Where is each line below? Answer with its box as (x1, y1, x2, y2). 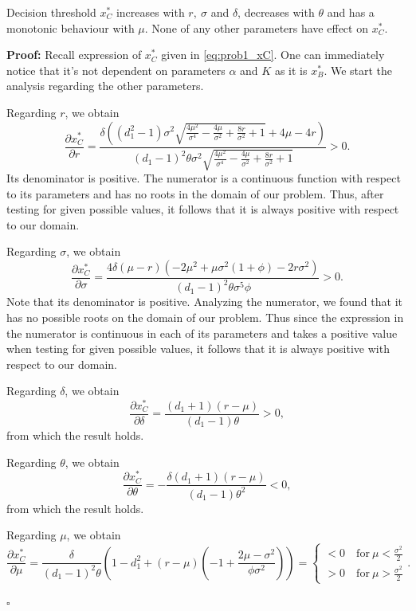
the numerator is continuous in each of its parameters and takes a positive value (6, 324, 398, 341)
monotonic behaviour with (6, 19, 135, 36)
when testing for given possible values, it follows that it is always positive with (6, 340, 390, 357)
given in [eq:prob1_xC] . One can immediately (161, 46, 385, 63)
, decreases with (237, 4, 315, 20)
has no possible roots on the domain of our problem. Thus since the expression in (6, 308, 404, 325)
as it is (274, 61, 308, 78)
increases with (116, 4, 185, 20)
